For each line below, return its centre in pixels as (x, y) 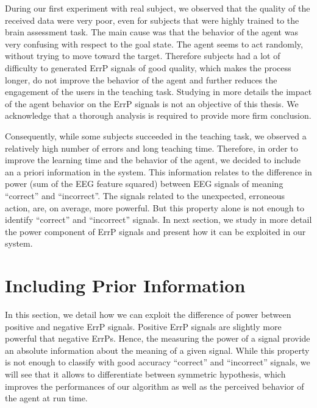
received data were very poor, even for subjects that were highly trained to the (152, 20)
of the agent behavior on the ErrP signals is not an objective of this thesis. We (152, 103)
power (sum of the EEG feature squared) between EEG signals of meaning (144, 184)
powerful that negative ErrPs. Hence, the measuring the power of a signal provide (158, 338)
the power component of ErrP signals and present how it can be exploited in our (155, 231)
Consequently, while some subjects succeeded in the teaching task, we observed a (156, 135)
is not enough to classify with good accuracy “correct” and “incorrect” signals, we (158, 362)
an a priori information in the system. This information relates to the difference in (158, 171)
